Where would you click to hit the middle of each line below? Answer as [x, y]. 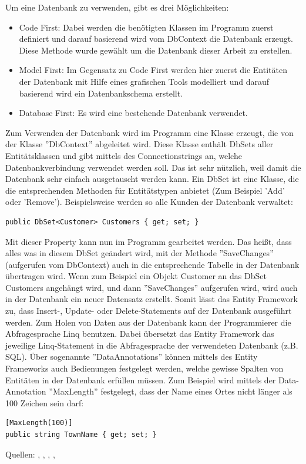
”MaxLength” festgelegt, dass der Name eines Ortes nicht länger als [171, 391]
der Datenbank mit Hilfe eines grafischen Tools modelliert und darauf [144, 81]
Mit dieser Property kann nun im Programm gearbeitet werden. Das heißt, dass [149, 241]
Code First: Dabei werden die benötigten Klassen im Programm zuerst [146, 27]
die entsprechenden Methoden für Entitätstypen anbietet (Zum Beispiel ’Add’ [145, 190]
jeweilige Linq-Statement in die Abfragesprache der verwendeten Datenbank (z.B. [152, 345]
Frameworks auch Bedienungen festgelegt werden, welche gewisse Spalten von [144, 368]
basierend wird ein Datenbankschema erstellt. [101, 93]
